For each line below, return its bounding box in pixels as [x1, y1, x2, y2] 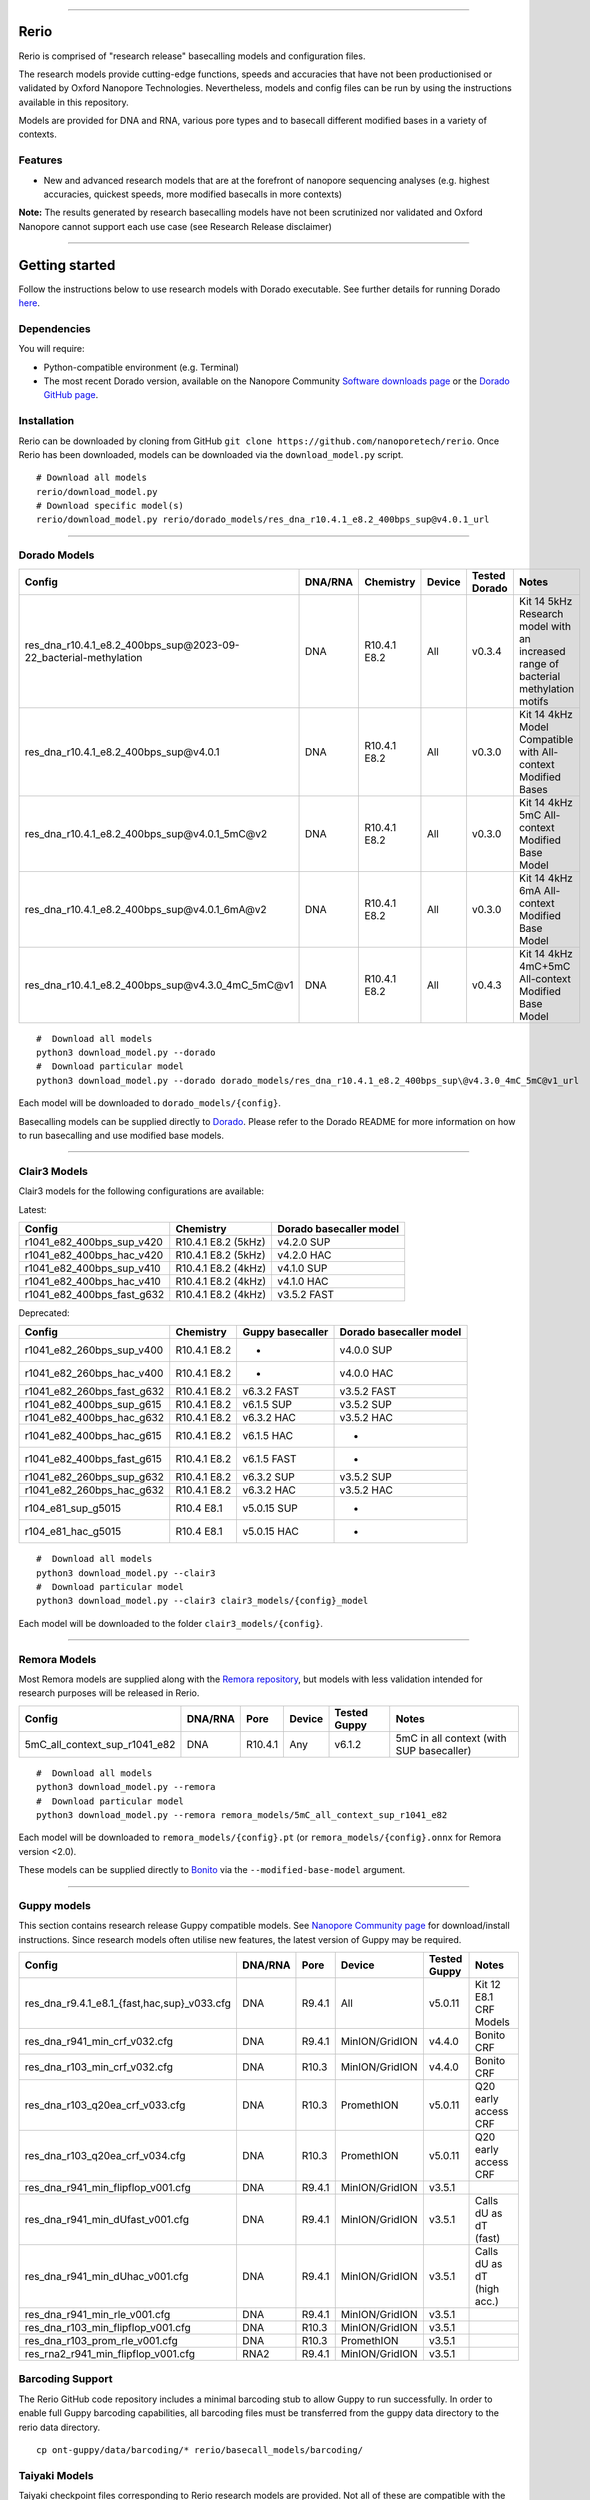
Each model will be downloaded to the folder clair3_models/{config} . [18, 1617, 324, 1629]
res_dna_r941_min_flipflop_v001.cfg [24, 2181, 191, 2195]
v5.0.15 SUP [242, 1501, 299, 1515]
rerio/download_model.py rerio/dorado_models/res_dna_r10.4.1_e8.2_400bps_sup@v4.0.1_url [36, 514, 490, 525]
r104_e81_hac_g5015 [24, 1525, 122, 1539]
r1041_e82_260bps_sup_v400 [24, 1343, 164, 1357]
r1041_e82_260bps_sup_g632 [24, 1470, 164, 1484]
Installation [18, 414, 75, 428]
